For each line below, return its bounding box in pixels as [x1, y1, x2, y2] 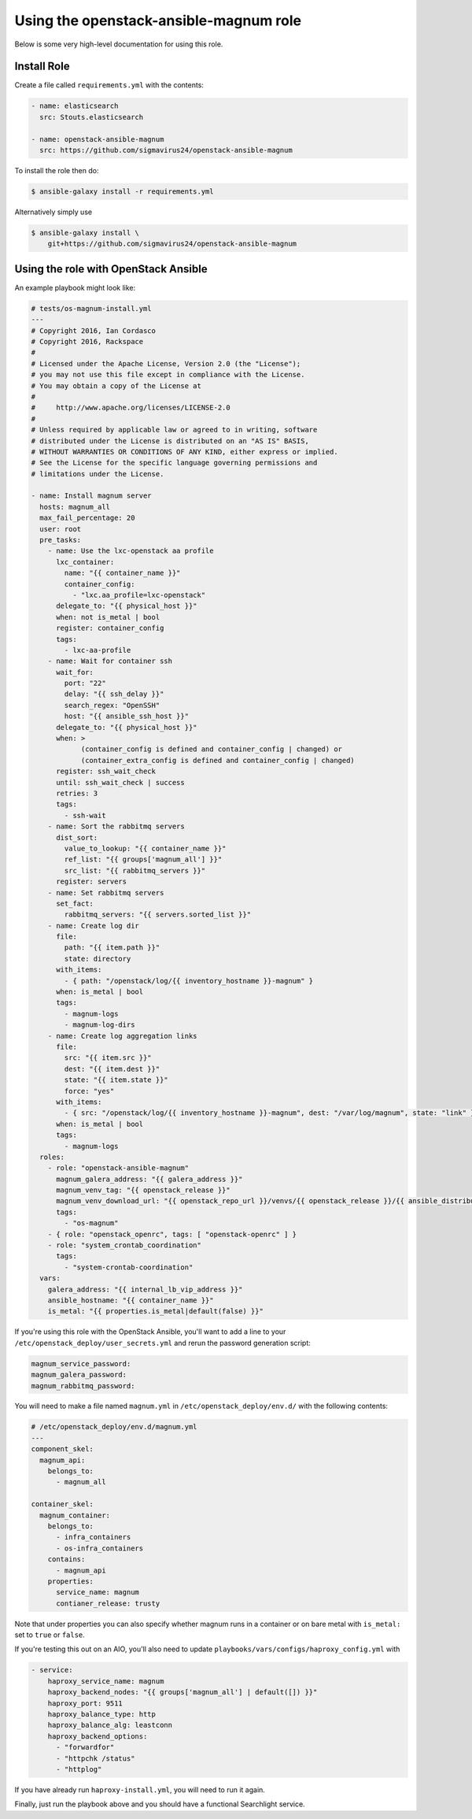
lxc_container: [56, 558, 115, 566]
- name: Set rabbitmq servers [47, 888, 164, 897]
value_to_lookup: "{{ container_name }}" [64, 843, 227, 853]
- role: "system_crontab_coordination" [47, 1241, 202, 1250]
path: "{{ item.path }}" [64, 943, 160, 952]
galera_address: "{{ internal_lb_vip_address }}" [47, 1284, 243, 1294]
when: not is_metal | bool [56, 613, 160, 621]
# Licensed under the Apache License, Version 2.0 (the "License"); [31, 359, 301, 368]
